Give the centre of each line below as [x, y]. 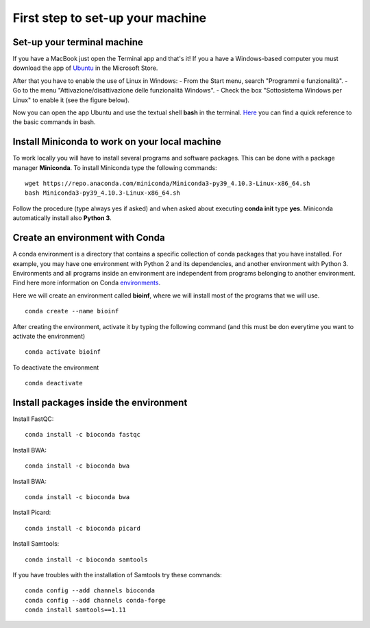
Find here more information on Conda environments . [87, 283]
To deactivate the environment [56, 367]
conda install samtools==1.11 [76, 610]
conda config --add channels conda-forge [95, 600]
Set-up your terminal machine [78, 42]
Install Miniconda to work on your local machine [117, 142]
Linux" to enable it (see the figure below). [71, 100]
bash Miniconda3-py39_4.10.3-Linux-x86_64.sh [103, 193]
